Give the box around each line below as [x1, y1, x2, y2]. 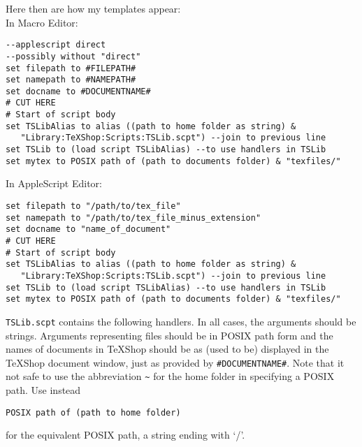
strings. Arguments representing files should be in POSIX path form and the [6, 328, 333, 342]
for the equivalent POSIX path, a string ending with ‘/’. [6, 427, 245, 442]
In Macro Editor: [6, 15, 78, 29]
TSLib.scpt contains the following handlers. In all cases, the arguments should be [6, 314, 356, 328]
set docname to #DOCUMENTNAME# [6, 86, 151, 96]
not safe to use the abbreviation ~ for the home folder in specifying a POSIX [6, 369, 335, 383]
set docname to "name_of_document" [6, 224, 171, 235]
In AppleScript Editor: [6, 176, 102, 191]
